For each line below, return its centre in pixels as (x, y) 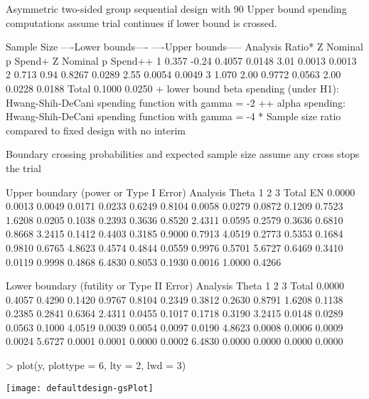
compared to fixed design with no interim (96, 130)
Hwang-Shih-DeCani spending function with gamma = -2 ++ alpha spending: (176, 102)
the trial (23, 167)
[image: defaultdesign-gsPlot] (80, 388)
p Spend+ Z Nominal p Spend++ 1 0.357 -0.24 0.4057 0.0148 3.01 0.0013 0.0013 (181, 60)
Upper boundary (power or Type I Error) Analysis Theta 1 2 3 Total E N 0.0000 (181, 192)
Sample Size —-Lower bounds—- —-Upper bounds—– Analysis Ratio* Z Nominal (184, 47)
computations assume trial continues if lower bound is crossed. (141, 22)
